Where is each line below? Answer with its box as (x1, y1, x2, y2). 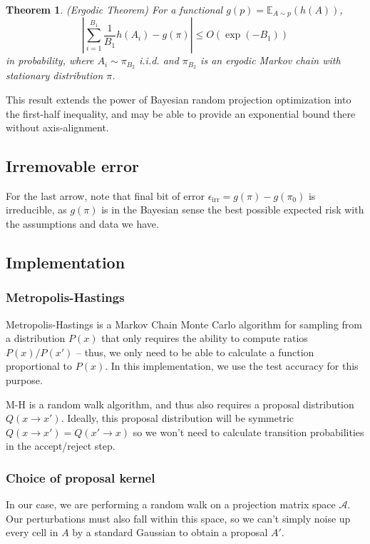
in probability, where (6, 53, 94, 68)
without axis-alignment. (6, 120, 109, 135)
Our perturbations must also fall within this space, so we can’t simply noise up (6, 510, 351, 525)
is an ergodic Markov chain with (200, 53, 341, 68)
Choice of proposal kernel (6, 468, 155, 486)
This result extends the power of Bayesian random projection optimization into (6, 91, 351, 106)
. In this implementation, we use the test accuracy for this (105, 358, 359, 373)
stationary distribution (6, 68, 103, 83)
